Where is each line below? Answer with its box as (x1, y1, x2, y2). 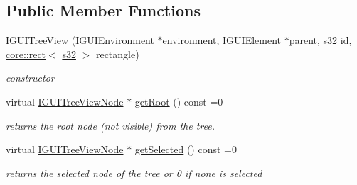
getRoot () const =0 (134, 94, 223, 108)
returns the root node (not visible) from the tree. (6, 118, 215, 133)
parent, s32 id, (289, 33, 352, 47)
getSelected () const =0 (134, 142, 237, 157)
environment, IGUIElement (162, 33, 282, 47)
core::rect (6, 46, 46, 61)
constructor (6, 70, 55, 85)
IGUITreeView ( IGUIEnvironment (6, 33, 154, 47)
